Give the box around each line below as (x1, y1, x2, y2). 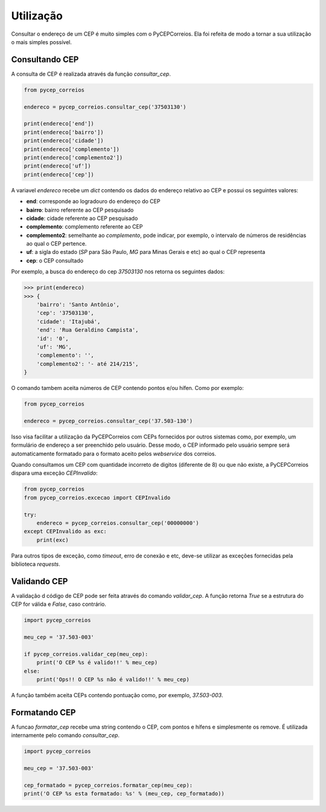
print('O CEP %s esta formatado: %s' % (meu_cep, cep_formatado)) (24, 790, 225, 797)
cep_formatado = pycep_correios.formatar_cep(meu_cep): (24, 782, 193, 788)
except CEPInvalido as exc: (24, 528, 107, 535)
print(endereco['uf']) (24, 163, 91, 169)
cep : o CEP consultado (26, 257, 84, 264)
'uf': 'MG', (36, 343, 72, 350)
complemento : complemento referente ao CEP (26, 223, 143, 230)
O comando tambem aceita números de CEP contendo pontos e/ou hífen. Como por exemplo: (11, 385, 244, 392)
